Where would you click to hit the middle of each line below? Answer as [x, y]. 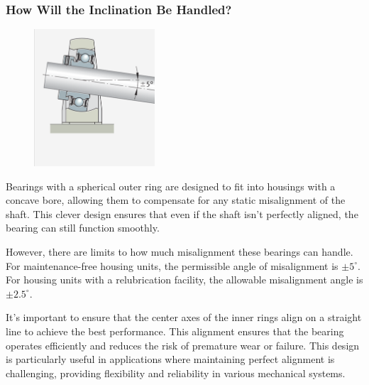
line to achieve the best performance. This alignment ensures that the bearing [175, 331]
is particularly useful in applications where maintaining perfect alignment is [170, 359]
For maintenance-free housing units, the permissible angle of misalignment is [172, 265]
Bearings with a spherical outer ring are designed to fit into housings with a [171, 186]
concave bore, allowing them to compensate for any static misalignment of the [176, 200]
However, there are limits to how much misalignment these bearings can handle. [180, 252]
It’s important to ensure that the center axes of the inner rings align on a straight [184, 317]
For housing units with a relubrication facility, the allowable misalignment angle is [184, 280]
